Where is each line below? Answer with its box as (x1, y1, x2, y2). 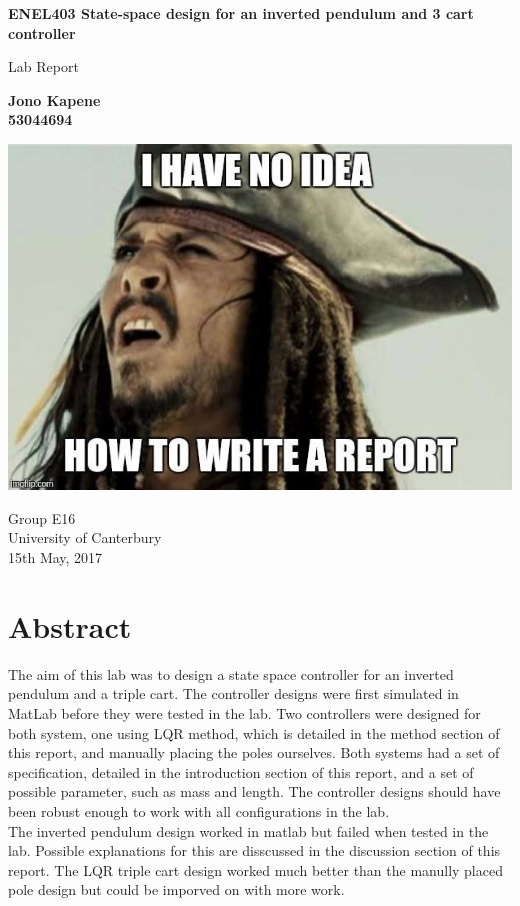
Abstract (8, 605, 132, 646)
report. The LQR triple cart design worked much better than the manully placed (8, 859, 503, 880)
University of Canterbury (8, 527, 162, 548)
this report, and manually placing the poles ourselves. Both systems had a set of (8, 742, 500, 763)
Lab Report (8, 56, 79, 77)
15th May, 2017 (8, 547, 103, 568)
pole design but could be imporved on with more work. (8, 879, 345, 900)
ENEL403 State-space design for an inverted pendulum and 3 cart (8, 3, 474, 23)
